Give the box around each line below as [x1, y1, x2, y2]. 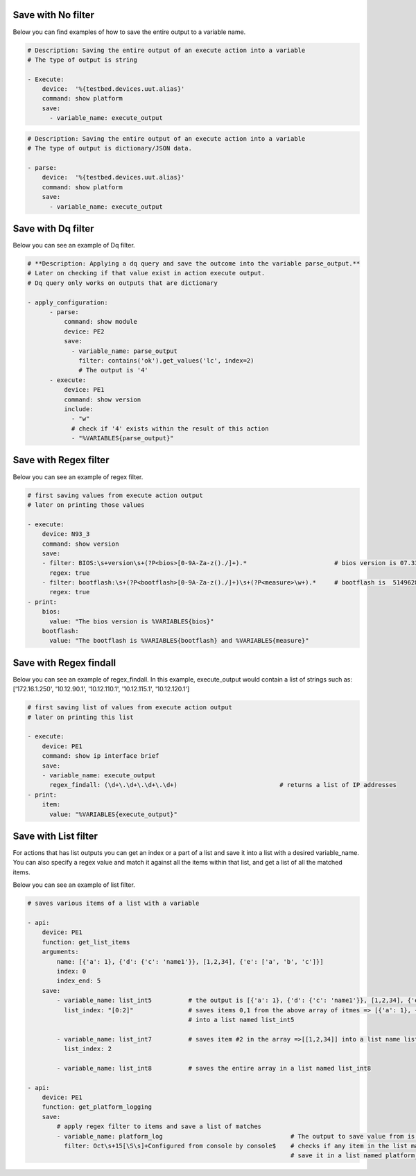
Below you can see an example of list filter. [12, 881, 135, 889]
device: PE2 [63, 327, 105, 336]
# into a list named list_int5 [188, 1016, 295, 1023]
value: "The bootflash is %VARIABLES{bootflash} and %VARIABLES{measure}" [49, 637, 309, 645]
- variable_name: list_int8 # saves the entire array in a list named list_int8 [56, 1064, 371, 1072]
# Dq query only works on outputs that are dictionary [27, 279, 218, 287]
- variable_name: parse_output [71, 347, 178, 355]
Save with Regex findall [12, 657, 116, 668]
